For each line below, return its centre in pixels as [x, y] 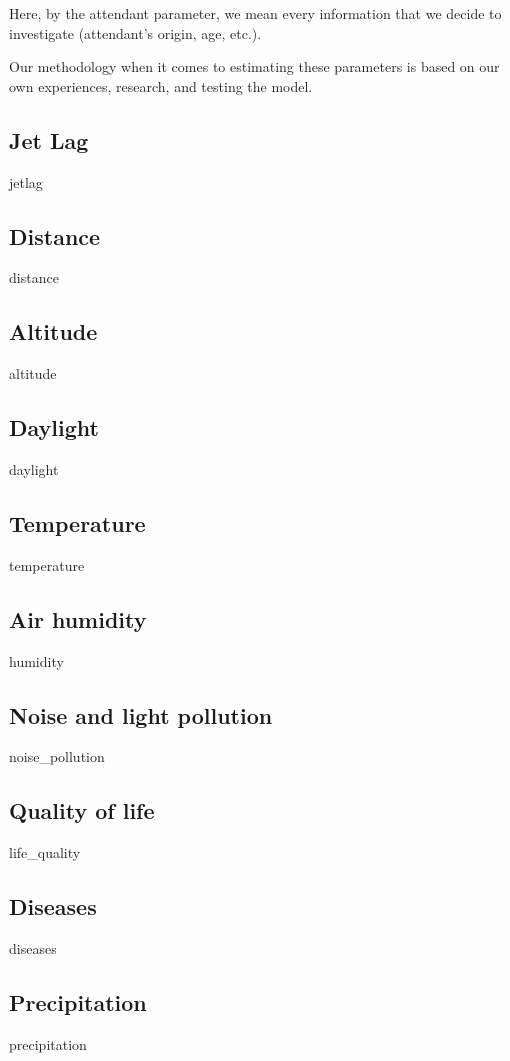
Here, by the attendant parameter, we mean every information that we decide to [255, 13]
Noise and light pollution [141, 714]
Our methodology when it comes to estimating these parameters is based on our [254, 66]
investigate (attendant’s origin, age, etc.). [135, 32]
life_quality [45, 852]
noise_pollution [57, 756]
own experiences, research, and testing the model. [161, 85]
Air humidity [78, 618]
